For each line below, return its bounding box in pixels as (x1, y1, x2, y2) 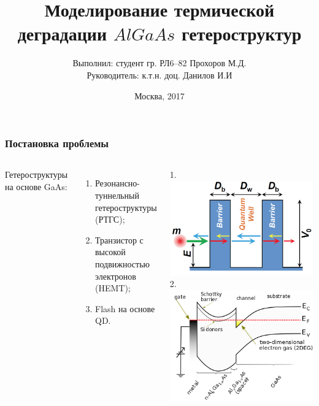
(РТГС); (95, 213, 125, 226)
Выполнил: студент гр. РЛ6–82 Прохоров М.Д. (72, 56, 247, 69)
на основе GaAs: (5, 180, 67, 193)
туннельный (95, 188, 139, 201)
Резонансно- (95, 177, 140, 190)
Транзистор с (95, 233, 144, 246)
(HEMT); (95, 282, 131, 294)
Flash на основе (95, 302, 155, 315)
